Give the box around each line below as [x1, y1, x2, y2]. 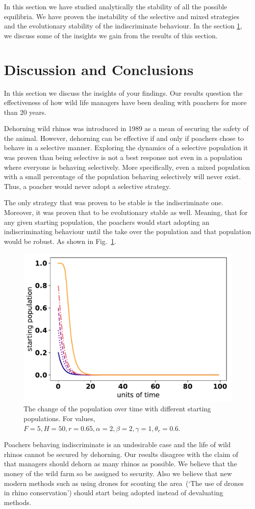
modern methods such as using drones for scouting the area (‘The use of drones [4, 478, 244, 488]
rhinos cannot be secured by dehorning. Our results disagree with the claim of [4, 449, 238, 459]
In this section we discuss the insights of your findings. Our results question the [4, 87, 243, 98]
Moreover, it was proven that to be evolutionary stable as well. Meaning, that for [4, 207, 248, 217]
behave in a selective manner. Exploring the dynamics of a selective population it [4, 142, 248, 153]
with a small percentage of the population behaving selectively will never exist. [4, 171, 241, 182]
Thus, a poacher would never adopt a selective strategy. [4, 181, 171, 191]
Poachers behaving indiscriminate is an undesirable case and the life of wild [4, 439, 231, 450]
